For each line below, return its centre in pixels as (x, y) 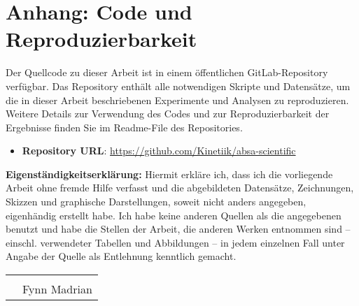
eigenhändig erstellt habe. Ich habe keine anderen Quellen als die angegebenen (174, 215)
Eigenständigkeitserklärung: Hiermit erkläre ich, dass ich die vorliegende (169, 174)
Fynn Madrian (57, 289)
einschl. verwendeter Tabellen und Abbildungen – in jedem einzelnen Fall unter (175, 242)
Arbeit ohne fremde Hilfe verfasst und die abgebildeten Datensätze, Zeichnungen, (180, 188)
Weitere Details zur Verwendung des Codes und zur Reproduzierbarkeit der (168, 114)
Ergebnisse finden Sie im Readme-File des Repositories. (124, 127)
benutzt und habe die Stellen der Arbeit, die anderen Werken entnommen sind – (178, 229)
